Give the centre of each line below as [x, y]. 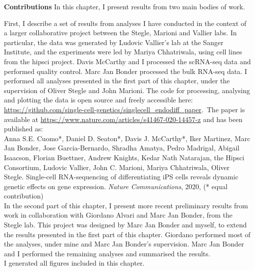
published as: [24, 129]
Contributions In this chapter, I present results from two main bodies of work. [125, 6]
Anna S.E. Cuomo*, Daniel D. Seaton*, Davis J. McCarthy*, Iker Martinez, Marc [127, 138]
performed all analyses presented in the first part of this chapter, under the [117, 81]
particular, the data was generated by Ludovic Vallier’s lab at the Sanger [114, 42]
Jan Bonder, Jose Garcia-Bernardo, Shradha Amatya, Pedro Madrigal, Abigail [122, 148]
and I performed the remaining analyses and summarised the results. [107, 253]
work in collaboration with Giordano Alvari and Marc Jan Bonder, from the [118, 215]
